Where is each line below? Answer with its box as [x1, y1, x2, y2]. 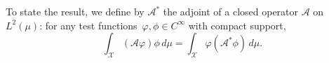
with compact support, [188, 17, 286, 32]
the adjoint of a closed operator [163, 4, 299, 18]
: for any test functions [39, 17, 137, 32]
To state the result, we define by [6, 4, 145, 18]
